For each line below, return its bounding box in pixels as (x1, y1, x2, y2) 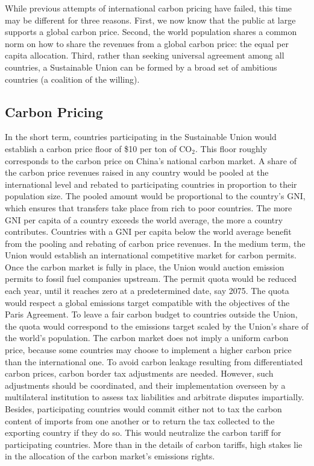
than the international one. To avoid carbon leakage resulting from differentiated (5, 355, 303, 368)
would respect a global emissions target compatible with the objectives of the (5, 296, 290, 308)
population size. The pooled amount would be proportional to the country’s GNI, (5, 190, 306, 202)
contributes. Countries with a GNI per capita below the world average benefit (5, 225, 292, 238)
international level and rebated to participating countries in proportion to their (5, 177, 297, 190)
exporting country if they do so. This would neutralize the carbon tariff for (5, 426, 281, 439)
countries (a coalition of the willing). (5, 72, 140, 85)
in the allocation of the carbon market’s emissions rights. (5, 450, 215, 462)
